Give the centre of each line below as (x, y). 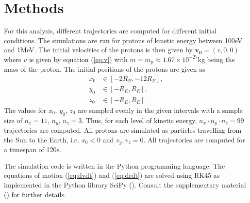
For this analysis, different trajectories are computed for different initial (110, 31)
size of (13, 120)
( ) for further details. (35, 194)
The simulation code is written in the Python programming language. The (115, 165)
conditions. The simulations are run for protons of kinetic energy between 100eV (123, 40)
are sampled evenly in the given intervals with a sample (160, 110)
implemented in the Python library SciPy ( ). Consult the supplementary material (125, 184)
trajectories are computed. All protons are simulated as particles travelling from (123, 130)
